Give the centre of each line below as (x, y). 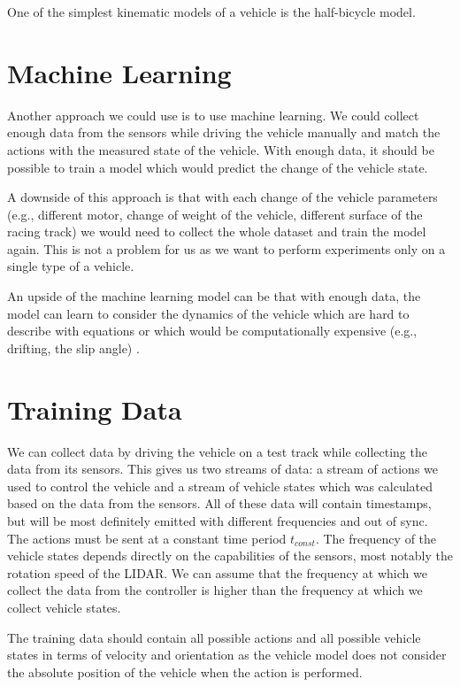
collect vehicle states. (64, 607)
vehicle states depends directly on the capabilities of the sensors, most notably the (230, 556)
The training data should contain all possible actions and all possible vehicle (214, 637)
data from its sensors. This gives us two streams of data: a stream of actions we (223, 469)
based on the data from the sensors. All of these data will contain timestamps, (219, 503)
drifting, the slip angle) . (73, 347)
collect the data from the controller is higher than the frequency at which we (215, 590)
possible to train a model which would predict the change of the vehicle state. (218, 167)
